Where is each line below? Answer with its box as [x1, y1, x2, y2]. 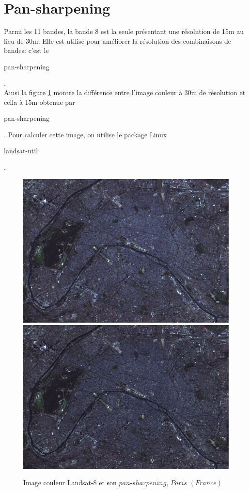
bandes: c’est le [4, 45, 49, 55]
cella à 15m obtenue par [4, 97, 75, 107]
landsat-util [4, 146, 38, 156]
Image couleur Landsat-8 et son [23, 477, 117, 488]
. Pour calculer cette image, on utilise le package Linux [4, 129, 167, 139]
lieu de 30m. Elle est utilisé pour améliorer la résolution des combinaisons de [4, 35, 232, 46]
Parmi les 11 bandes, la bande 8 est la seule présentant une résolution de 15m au [4, 26, 244, 36]
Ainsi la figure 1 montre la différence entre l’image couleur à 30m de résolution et [4, 87, 246, 98]
